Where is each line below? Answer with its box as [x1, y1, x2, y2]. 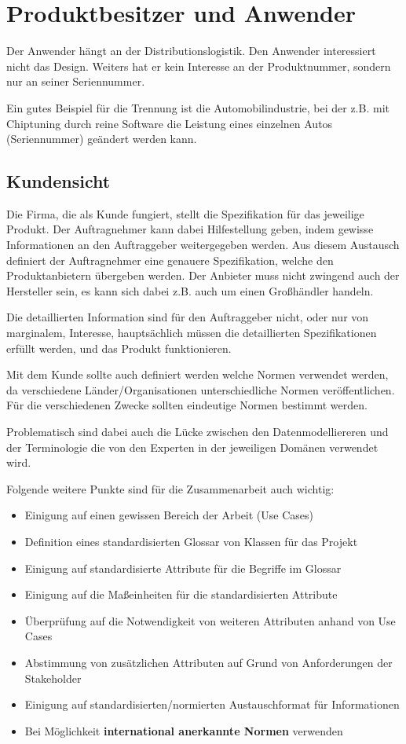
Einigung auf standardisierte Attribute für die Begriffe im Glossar [24, 559, 342, 576]
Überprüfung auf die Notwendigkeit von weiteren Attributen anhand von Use [24, 612, 396, 629]
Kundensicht [6, 169, 111, 193]
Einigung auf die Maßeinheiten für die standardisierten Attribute [24, 586, 338, 603]
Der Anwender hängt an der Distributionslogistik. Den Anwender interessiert [6, 42, 376, 59]
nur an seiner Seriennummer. [6, 73, 145, 90]
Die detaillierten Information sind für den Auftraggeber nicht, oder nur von [6, 309, 369, 325]
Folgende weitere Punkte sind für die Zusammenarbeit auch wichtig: [6, 480, 335, 497]
